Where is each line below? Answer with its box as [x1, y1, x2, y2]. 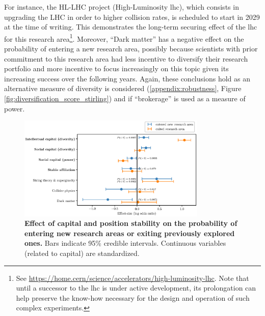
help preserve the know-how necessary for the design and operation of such [16, 292, 250, 303]
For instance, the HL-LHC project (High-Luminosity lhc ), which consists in [4, 2, 239, 12]
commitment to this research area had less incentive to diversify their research [4, 53, 248, 64]
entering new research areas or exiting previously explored [24, 227, 235, 238]
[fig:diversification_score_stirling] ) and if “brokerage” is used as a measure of [4, 93, 246, 103]
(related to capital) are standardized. [24, 248, 140, 258]
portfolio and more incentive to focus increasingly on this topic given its [4, 63, 229, 74]
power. [4, 103, 25, 113]
